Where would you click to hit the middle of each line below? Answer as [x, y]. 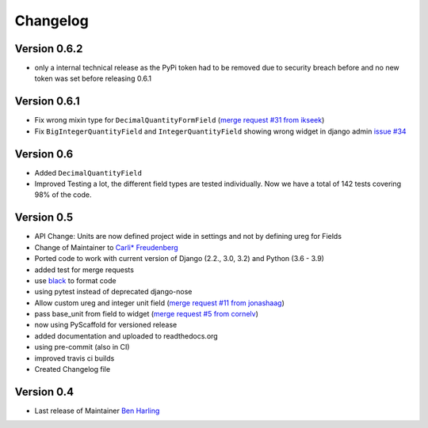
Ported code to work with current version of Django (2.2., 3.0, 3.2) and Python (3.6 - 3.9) [180, 259]
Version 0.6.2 [49, 49]
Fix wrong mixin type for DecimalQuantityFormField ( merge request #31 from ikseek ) [180, 120]
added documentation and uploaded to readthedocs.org [126, 335]
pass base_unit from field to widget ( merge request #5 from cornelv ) [147, 314]
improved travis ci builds [75, 358]
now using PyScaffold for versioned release [106, 325]
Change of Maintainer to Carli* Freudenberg [106, 247]
